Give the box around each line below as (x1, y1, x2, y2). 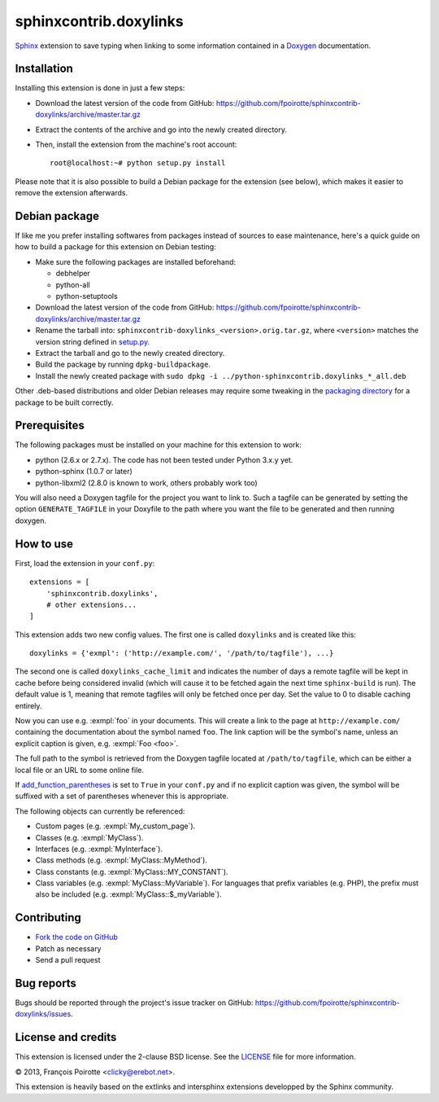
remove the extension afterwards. (15, 188, 128, 198)
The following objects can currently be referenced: (15, 806, 185, 816)
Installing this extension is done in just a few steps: (15, 83, 185, 93)
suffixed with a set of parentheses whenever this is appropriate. (15, 791, 229, 801)
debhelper (55, 269, 91, 279)
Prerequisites (15, 419, 85, 432)
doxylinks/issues (15, 1009, 72, 1019)
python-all (55, 279, 90, 289)
